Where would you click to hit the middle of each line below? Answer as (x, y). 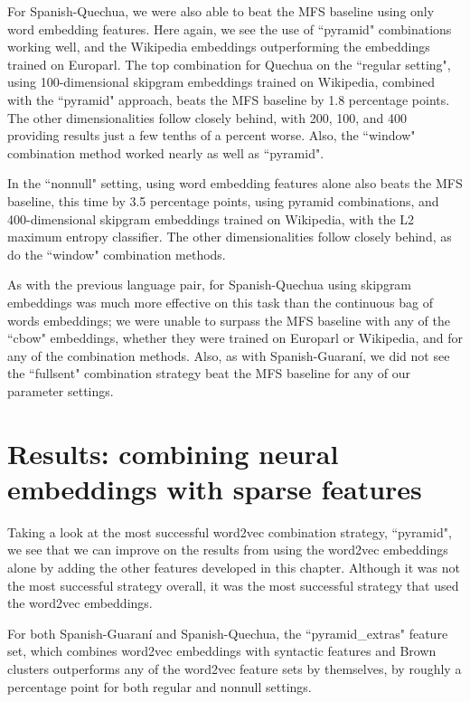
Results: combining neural (173, 453)
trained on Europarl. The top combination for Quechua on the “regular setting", (229, 64)
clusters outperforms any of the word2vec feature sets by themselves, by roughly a (235, 668)
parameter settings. (61, 390)
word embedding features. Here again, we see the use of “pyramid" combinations (230, 28)
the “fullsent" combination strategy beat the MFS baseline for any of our (209, 373)
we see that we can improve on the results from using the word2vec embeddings (228, 550)
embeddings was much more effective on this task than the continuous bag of (220, 302)
